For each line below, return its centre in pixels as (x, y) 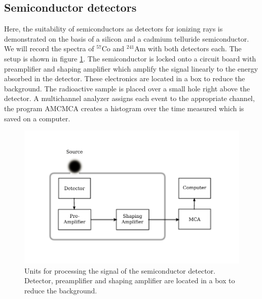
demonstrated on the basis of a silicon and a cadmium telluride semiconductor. (127, 38)
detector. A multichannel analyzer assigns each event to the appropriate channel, (129, 98)
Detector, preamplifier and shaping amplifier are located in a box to (130, 280)
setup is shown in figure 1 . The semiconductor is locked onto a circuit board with (130, 58)
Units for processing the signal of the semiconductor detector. (120, 270)
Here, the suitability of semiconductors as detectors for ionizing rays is (114, 29)
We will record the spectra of (49, 48)
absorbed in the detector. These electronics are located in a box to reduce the (125, 78)
